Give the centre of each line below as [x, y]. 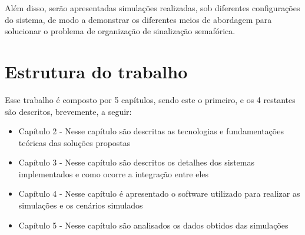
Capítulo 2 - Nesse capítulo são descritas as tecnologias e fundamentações [151, 131]
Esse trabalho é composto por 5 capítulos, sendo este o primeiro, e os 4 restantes [150, 99]
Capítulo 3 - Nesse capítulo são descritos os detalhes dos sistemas [136, 162]
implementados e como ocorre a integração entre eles [114, 173]
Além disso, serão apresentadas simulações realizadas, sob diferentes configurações [152, 8]
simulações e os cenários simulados [81, 205]
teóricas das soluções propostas [74, 142]
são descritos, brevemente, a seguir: [68, 111]
